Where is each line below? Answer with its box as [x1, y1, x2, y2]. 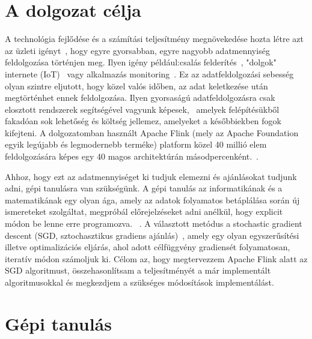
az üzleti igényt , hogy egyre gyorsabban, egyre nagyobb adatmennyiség [5, 44, 270, 56]
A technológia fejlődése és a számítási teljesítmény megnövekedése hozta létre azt [5, 32, 304, 45]
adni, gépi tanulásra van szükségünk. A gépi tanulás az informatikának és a [5, 182, 283, 194]
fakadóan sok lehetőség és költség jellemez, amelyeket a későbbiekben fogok [5, 115, 281, 127]
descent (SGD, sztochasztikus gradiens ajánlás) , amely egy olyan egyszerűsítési [5, 229, 299, 241]
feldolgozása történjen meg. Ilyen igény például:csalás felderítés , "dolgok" [5, 56, 277, 68]
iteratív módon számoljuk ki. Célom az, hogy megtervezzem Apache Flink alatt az [5, 252, 308, 265]
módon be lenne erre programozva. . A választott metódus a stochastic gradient [5, 217, 302, 230]
